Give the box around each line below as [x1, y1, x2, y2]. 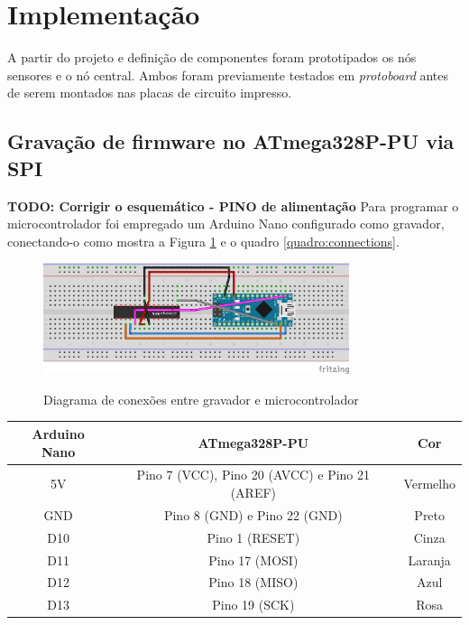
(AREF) [230, 483, 277, 501]
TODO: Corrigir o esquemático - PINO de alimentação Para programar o [7, 196, 459, 215]
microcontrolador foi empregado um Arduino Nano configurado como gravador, [7, 214, 445, 233]
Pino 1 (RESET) [207, 527, 300, 546]
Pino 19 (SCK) [212, 595, 295, 614]
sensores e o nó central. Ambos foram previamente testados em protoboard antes [7, 65, 449, 84]
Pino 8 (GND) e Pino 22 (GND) [163, 505, 343, 524]
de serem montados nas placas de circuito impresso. [7, 83, 292, 102]
